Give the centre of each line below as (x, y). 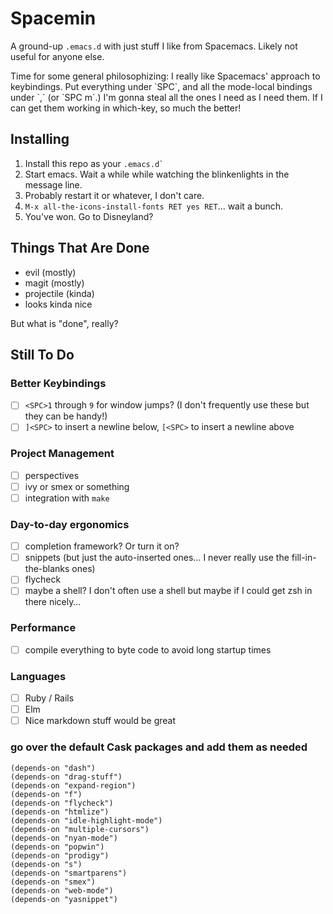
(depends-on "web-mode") (62, 890)
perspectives (52, 475)
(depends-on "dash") (53, 768)
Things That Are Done (80, 248)
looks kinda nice (58, 304)
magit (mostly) (54, 283)
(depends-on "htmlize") (60, 812)
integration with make (67, 498)
